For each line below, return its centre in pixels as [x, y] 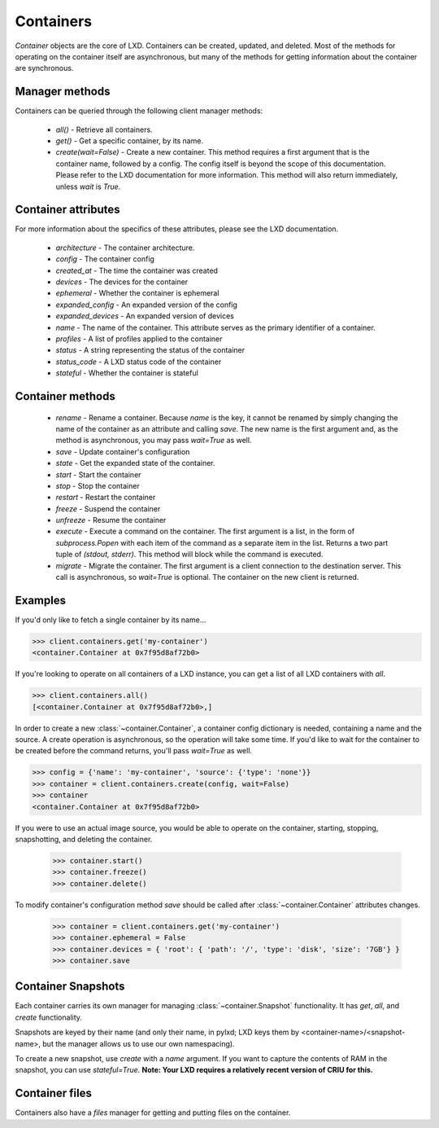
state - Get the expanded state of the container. [135, 463]
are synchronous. [44, 68]
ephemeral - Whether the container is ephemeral [137, 293]
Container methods [65, 396]
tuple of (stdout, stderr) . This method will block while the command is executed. [189, 555]
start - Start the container [98, 474]
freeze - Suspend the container [108, 508]
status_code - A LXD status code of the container [139, 362]
